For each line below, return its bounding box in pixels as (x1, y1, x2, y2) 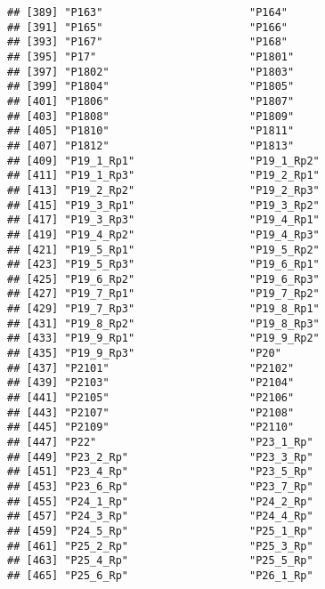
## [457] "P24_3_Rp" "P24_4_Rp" (7, 510, 313, 523)
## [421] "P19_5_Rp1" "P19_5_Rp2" (7, 243, 320, 256)
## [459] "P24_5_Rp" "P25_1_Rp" (7, 524, 313, 537)
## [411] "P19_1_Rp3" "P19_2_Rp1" (7, 169, 320, 182)
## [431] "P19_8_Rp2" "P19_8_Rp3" (7, 317, 320, 330)
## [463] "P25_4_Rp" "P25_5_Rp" (7, 554, 313, 568)
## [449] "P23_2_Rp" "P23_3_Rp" (7, 450, 313, 464)
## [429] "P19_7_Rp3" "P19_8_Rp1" (7, 303, 320, 316)
